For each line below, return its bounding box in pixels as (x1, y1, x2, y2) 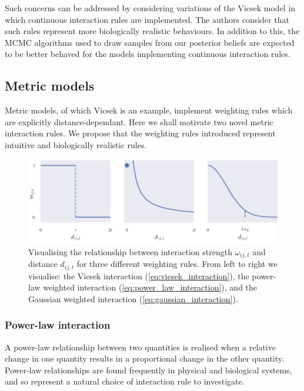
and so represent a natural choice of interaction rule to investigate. (5, 375, 245, 387)
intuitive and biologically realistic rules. (5, 138, 147, 151)
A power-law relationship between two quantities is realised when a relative (5, 340, 276, 353)
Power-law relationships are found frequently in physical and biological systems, (5, 363, 292, 376)
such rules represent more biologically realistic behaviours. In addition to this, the (5, 25, 300, 37)
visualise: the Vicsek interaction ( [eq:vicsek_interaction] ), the (28, 269, 249, 282)
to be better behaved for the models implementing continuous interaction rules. (5, 48, 290, 60)
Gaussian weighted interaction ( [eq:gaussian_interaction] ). (28, 292, 238, 305)
